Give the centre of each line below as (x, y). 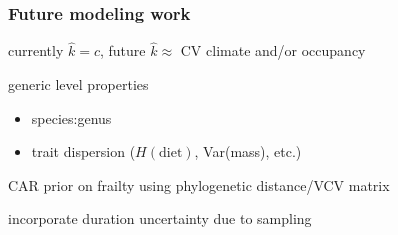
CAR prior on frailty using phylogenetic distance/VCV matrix (199, 184)
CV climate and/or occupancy (273, 50)
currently (36, 50)
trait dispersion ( (83, 151)
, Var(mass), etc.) (248, 151)
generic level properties (78, 84)
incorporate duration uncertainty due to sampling (160, 218)
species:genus (71, 117)
